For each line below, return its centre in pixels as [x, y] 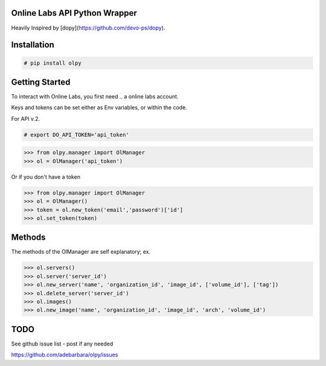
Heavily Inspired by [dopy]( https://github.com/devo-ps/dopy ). [88, 28]
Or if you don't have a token [46, 177]
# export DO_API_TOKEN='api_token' [76, 135]
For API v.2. [26, 118]
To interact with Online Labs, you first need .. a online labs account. [95, 97]
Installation [33, 45]
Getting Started [41, 82]
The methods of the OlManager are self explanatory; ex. [81, 252]
